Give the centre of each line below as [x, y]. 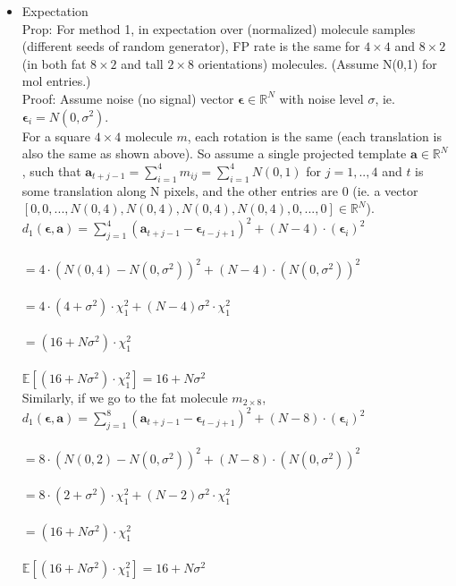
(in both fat [54, 63]
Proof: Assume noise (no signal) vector [128, 98]
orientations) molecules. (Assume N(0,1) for [317, 63]
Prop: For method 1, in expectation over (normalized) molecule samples [219, 28]
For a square [56, 136]
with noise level [321, 98]
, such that [51, 170]
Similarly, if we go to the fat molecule [125, 397]
